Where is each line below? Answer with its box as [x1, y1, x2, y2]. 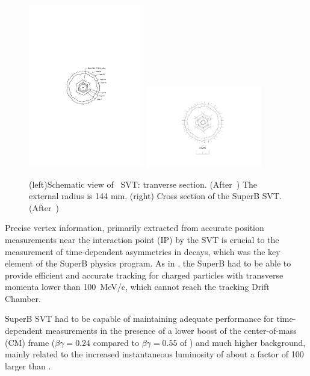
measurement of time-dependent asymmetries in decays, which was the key [5, 245, 281, 257]
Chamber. [5, 292, 41, 304]
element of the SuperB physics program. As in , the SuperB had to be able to [5, 257, 291, 270]
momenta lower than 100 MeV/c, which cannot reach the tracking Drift [5, 280, 270, 293]
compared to [93, 336, 139, 348]
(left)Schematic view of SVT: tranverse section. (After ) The [29, 177, 258, 190]
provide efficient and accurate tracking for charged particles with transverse [5, 268, 284, 281]
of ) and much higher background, [180, 336, 306, 348]
